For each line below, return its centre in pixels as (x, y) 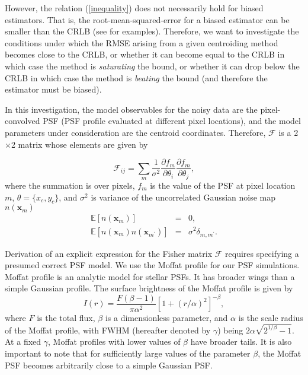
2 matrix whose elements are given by (79, 144)
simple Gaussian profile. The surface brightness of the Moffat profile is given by (149, 288)
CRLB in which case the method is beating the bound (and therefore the (136, 77)
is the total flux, (66, 317)
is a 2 (288, 132)
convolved (23, 121)
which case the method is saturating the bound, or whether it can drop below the (152, 66)
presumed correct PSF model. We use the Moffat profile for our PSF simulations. (152, 265)
